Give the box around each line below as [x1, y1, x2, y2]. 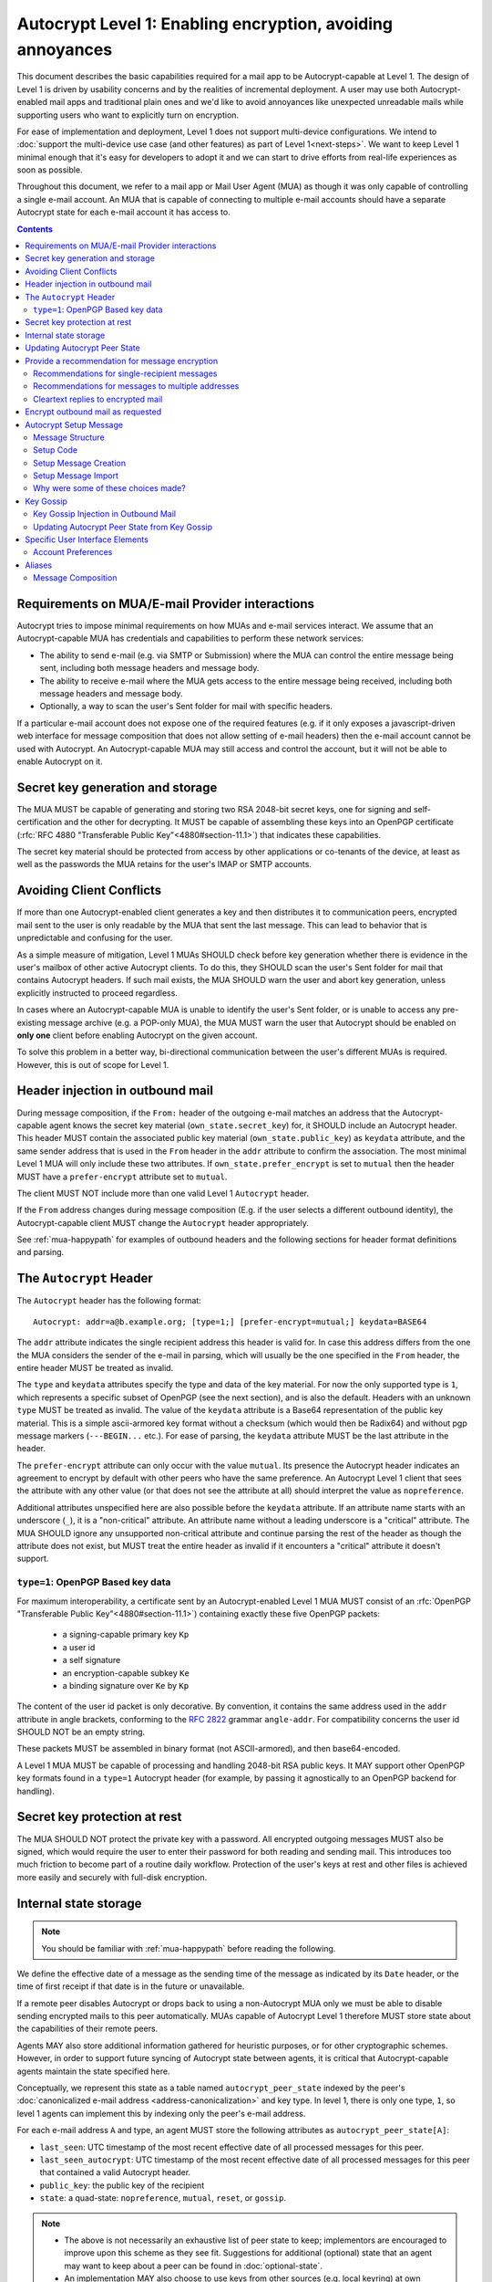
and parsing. [16, 1247, 65, 1258]
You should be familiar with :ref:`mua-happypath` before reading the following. [41, 1942, 336, 1953]
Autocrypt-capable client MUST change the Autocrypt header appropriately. [16, 1217, 310, 1228]
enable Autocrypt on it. [16, 756, 104, 767]
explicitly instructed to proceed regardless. [16, 987, 178, 999]
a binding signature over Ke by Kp [62, 1680, 190, 1691]
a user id [62, 1641, 96, 1652]
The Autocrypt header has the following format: [16, 1295, 202, 1306]
